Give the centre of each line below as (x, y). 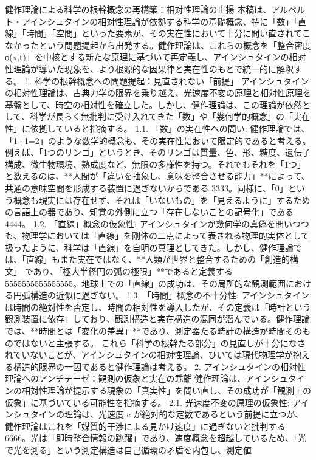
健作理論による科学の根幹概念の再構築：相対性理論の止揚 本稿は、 (138, 9)
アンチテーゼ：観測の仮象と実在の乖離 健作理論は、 (142, 378)
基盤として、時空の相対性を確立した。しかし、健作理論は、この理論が (145, 104)
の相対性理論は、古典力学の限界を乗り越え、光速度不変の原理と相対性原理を (158, 93)
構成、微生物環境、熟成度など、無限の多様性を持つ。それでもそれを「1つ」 (156, 164)
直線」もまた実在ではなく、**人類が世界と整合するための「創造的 (158, 259)
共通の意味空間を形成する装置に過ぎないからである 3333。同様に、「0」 (146, 187)
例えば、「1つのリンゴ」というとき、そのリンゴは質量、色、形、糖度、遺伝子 (158, 152)
